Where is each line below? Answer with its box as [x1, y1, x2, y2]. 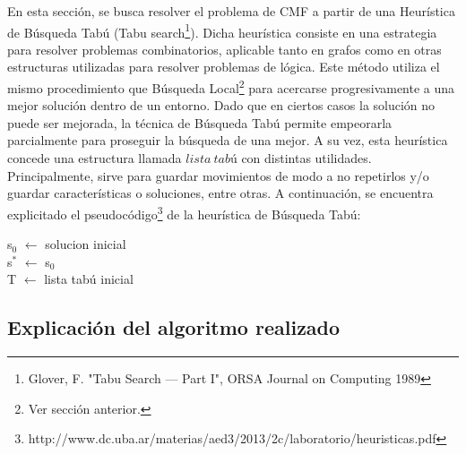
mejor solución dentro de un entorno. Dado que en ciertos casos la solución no [7, 96, 436, 115]
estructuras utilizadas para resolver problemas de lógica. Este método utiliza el [7, 57, 440, 76]
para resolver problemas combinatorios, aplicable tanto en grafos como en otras [7, 39, 442, 58]
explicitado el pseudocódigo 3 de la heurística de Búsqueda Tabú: [7, 201, 361, 223]
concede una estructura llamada [7, 149, 182, 167]
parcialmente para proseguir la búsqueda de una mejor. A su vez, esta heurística [7, 131, 448, 150]
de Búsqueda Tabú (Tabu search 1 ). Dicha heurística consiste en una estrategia [7, 20, 437, 41]
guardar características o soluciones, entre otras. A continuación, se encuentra [7, 184, 434, 202]
